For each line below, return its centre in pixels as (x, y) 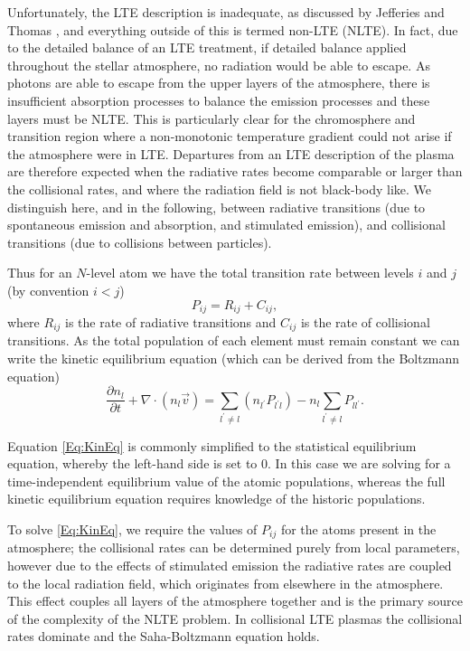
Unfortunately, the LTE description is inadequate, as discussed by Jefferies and (226, 12)
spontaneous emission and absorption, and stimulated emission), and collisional (226, 225)
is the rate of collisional (365, 321)
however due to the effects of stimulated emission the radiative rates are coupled (230, 565)
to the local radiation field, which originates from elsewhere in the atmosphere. (226, 583)
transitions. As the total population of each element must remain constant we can (234, 340)
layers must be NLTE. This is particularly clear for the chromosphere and (211, 118)
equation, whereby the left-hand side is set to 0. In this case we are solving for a (229, 463)
